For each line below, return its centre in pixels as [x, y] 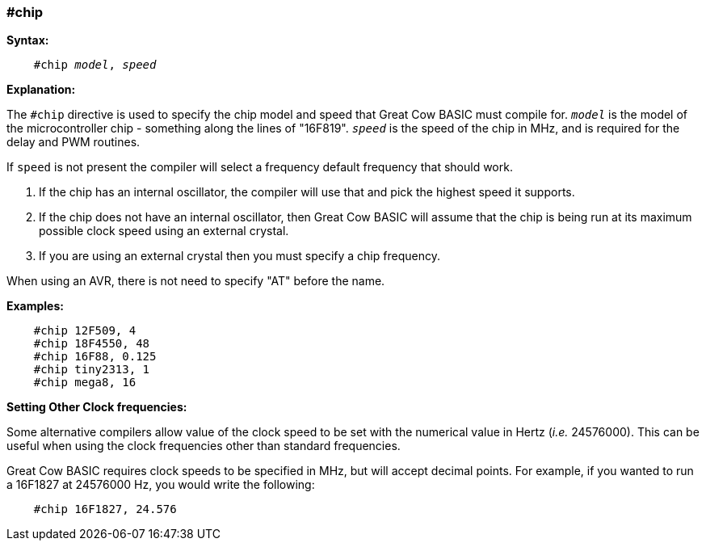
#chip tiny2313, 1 [92, 370]
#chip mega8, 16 [85, 383]
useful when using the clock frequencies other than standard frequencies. [204, 446]
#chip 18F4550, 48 [92, 344]
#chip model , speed [95, 65]
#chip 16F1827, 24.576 [105, 509]
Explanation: [41, 90]
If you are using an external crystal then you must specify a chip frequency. [240, 256]
